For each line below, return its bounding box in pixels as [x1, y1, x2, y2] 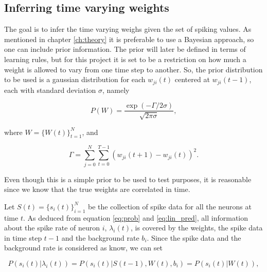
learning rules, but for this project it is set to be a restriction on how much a [4, 53, 246, 64]
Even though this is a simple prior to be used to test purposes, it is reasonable [4, 173, 252, 184]
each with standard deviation [4, 84, 96, 95]
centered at [174, 74, 210, 85]
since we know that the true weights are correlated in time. [4, 184, 190, 195]
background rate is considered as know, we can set [4, 242, 163, 253]
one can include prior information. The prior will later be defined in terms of [4, 44, 246, 54]
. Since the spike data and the [147, 232, 241, 243]
